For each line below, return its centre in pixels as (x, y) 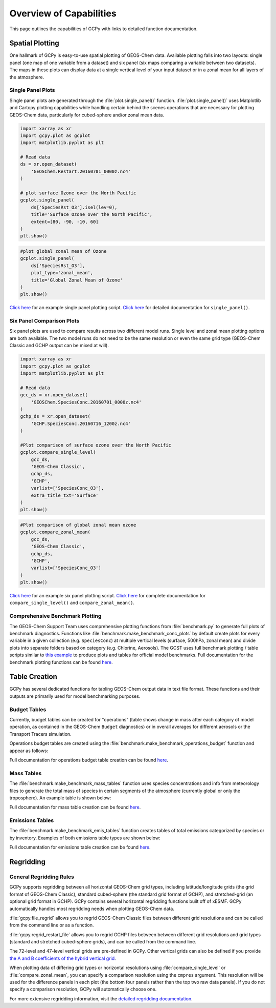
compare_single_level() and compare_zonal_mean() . (72, 603)
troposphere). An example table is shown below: (60, 798)
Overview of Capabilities (63, 13)
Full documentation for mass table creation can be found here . (75, 807)
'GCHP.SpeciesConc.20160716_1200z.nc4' (81, 424)
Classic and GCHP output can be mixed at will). (59, 346)
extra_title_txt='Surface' (65, 495)
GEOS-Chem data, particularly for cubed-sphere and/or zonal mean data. (87, 115)
